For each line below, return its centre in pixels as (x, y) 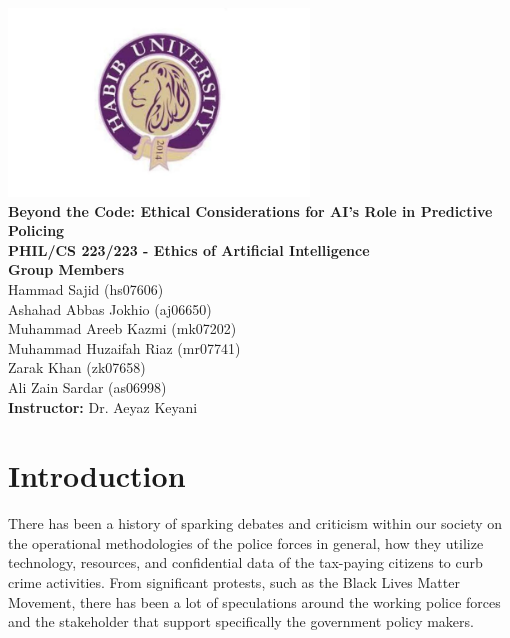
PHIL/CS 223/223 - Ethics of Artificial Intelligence (189, 249)
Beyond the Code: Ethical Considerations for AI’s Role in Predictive (250, 210)
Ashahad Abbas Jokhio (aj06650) (110, 308)
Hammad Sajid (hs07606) (86, 288)
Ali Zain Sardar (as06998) (87, 386)
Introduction (97, 475)
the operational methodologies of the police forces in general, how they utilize (246, 542)
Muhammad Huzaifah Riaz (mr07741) (124, 347)
